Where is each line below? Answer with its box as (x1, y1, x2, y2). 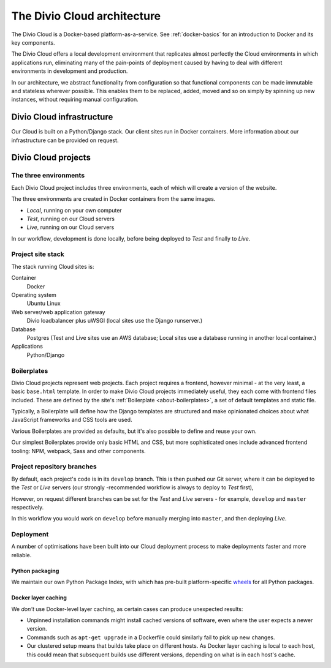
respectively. (11, 503, 44, 511)
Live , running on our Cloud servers (26, 223, 115, 231)
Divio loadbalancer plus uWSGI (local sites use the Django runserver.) (26, 317, 203, 325)
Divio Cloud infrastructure (11, 112, 113, 122)
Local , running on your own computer (26, 206, 122, 214)
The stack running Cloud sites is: (11, 263, 94, 270)
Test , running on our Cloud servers (26, 215, 115, 222)
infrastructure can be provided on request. (11, 137, 119, 144)
